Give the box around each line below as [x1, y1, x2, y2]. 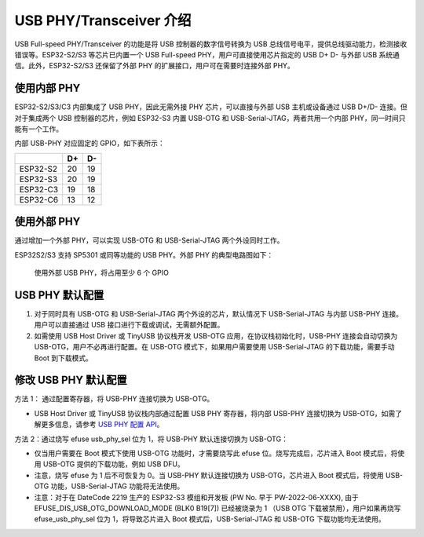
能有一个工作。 [14, 124, 63, 133]
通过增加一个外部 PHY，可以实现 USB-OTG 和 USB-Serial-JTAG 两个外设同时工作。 [14, 236, 284, 245]
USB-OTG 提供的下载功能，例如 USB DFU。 [42, 459, 185, 469]
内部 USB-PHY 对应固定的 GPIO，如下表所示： [14, 138, 165, 148]
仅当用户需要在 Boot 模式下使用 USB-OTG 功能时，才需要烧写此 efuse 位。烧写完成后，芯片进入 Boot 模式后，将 [34, 448, 398, 458]
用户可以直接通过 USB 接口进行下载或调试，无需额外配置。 [34, 320, 225, 330]
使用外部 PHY [14, 215, 81, 228]
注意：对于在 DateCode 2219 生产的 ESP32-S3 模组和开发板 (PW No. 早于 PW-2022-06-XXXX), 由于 [34, 492, 359, 502]
